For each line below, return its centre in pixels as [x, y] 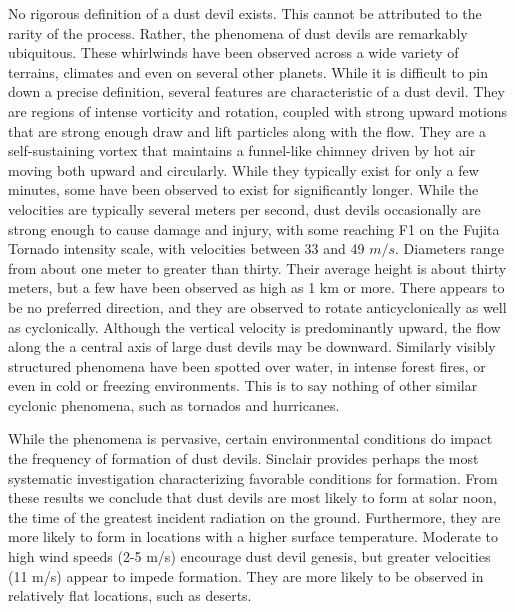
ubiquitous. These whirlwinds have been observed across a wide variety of [233, 52]
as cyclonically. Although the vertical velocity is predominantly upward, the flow [254, 326]
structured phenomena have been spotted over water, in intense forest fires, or [247, 365]
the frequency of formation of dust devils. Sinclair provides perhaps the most [243, 458]
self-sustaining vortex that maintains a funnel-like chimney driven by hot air [242, 150]
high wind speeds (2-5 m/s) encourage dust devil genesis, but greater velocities [249, 556]
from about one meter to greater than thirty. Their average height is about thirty [257, 267]
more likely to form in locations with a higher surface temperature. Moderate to [253, 536]
